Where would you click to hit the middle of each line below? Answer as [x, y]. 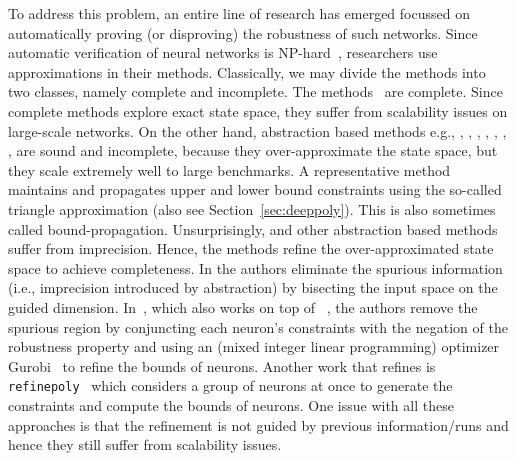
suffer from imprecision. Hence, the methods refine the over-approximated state [251, 248]
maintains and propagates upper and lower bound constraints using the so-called [255, 189]
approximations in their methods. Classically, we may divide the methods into [247, 71]
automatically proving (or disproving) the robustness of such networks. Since [243, 32]
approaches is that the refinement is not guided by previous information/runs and [258, 424]
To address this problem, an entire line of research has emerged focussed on [239, 13]
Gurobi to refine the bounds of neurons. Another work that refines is [222, 365]
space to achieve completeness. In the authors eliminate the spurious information [255, 267]
